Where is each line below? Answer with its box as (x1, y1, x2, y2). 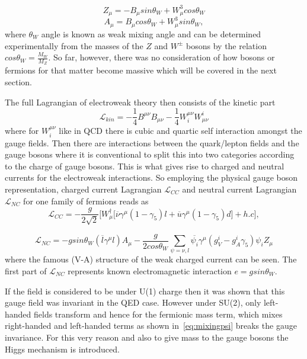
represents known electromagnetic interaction (68, 265, 232, 277)
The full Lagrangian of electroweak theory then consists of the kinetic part (5, 95, 276, 108)
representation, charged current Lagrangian (5, 182, 162, 195)
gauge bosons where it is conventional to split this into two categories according (5, 148, 295, 161)
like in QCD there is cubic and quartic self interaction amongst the (59, 124, 302, 137)
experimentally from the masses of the (5, 39, 143, 52)
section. (5, 75, 32, 88)
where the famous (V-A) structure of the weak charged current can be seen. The (5, 253, 297, 265)
